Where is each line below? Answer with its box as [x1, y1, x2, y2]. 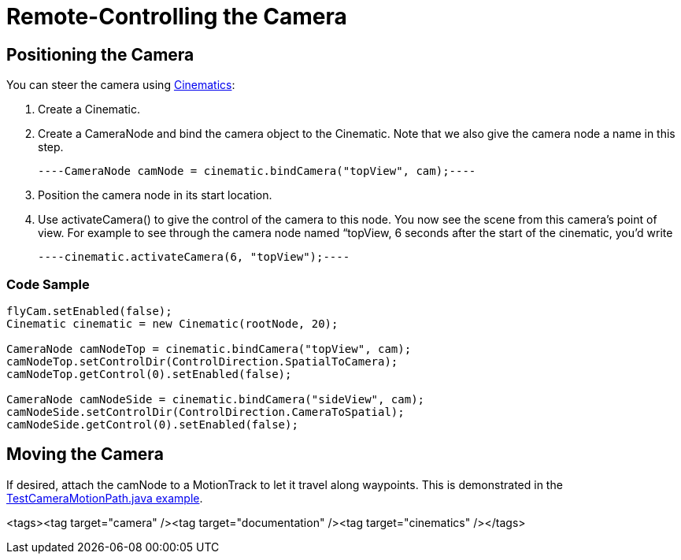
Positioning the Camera [6, 44, 194, 65]
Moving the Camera [6, 444, 164, 465]
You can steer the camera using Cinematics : [6, 78, 235, 92]
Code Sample [6, 276, 90, 292]
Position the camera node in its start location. [38, 188, 272, 202]
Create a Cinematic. [38, 102, 140, 117]
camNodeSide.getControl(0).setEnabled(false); [6, 417, 298, 431]
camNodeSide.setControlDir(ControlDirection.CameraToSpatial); [6, 405, 405, 418]
